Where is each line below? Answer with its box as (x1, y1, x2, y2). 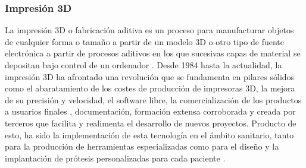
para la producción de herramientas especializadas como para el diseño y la (5, 140, 279, 153)
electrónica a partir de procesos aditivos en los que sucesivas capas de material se (5, 47, 301, 59)
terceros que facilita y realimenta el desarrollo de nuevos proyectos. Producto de (5, 116, 296, 129)
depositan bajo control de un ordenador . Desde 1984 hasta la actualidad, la (5, 59, 282, 71)
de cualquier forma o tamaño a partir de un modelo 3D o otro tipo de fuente (5, 35, 285, 47)
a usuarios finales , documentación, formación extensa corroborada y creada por (5, 105, 296, 118)
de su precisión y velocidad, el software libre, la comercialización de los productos (5, 93, 302, 106)
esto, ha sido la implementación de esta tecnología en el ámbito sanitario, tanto (5, 128, 294, 141)
